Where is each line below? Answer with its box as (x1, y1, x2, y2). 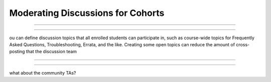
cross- (236, 41, 250, 47)
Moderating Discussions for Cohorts (9, 7, 165, 18)
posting (9, 49, 25, 55)
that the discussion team (26, 49, 77, 55)
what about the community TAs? (9, 70, 76, 76)
